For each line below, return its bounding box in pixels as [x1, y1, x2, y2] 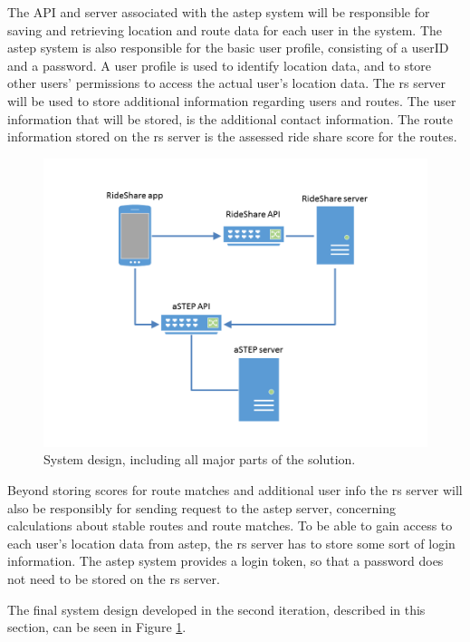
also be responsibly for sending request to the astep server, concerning [7, 498, 396, 517]
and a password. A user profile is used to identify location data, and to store [7, 55, 432, 74]
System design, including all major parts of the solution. [43, 450, 356, 469]
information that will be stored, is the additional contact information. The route [7, 109, 453, 128]
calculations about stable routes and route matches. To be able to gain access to [7, 516, 453, 535]
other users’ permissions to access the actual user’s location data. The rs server [7, 73, 446, 92]
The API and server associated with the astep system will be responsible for [7, 3, 430, 21]
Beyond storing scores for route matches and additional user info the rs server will [7, 480, 463, 499]
